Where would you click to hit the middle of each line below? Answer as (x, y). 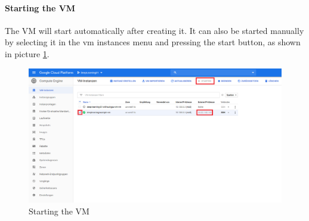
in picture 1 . (27, 53)
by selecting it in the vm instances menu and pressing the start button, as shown (153, 42)
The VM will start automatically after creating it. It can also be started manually (154, 30)
